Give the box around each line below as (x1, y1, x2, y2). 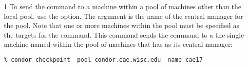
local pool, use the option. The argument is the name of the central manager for (4, 11, 243, 21)
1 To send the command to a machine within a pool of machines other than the (4, 1, 242, 11)
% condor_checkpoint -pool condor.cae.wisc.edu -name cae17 (4, 56, 203, 63)
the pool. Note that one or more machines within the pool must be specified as (4, 20, 239, 30)
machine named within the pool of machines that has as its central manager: (4, 39, 233, 49)
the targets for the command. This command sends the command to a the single (4, 29, 244, 40)
